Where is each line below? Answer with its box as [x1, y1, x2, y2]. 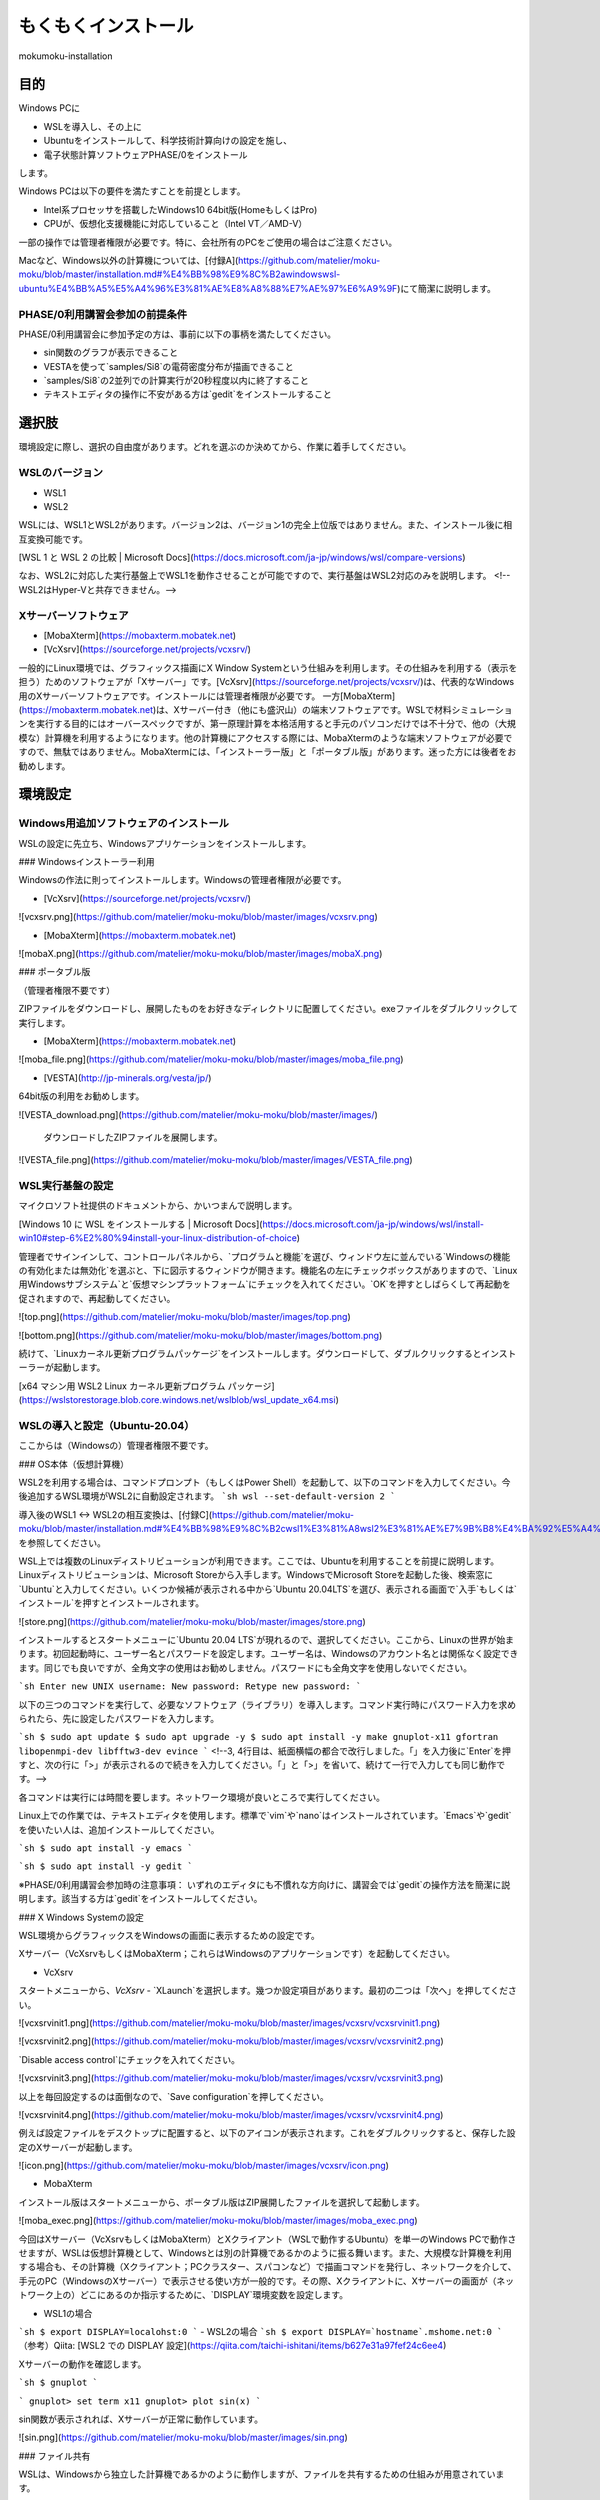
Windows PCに [18, 102, 81, 114]
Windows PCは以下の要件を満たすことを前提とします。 [18, 185, 246, 197]
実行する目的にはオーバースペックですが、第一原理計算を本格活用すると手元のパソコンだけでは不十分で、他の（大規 [35, 718, 517, 730]
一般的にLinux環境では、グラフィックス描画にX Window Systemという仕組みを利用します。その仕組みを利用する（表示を [18, 661, 518, 674]
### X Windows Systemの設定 [18, 1911, 145, 1923]
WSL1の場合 [43, 2307, 93, 2319]
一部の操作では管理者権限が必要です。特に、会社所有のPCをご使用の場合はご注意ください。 [18, 236, 398, 248]
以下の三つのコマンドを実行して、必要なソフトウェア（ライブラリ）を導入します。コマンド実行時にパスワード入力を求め [18, 1698, 517, 1710]
